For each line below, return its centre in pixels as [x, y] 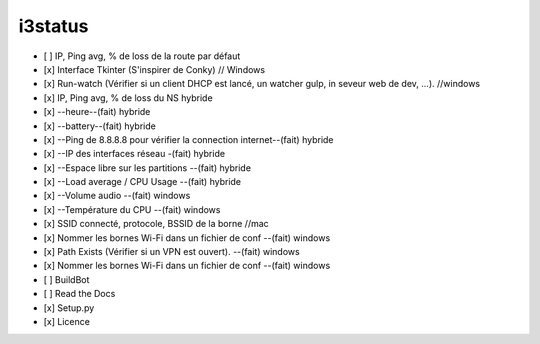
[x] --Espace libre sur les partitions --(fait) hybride [147, 167]
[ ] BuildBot [66, 279]
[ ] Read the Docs [79, 294]
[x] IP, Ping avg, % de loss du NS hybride [128, 97]
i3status [53, 26]
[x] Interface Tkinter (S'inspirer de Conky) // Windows [154, 69]
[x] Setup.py [69, 307]
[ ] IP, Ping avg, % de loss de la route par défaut [142, 56]
